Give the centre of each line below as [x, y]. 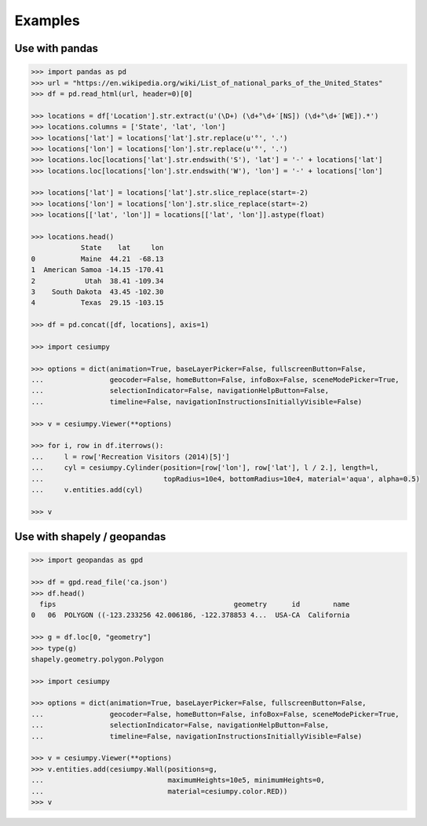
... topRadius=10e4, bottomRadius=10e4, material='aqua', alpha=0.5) [225, 479]
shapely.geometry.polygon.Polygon [97, 659]
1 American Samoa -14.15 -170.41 [97, 270]
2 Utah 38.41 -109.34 [97, 281]
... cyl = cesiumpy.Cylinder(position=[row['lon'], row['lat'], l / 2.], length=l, [205, 468]
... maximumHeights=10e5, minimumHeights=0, [178, 780]
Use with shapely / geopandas [90, 537]
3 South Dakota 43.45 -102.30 [97, 292]
